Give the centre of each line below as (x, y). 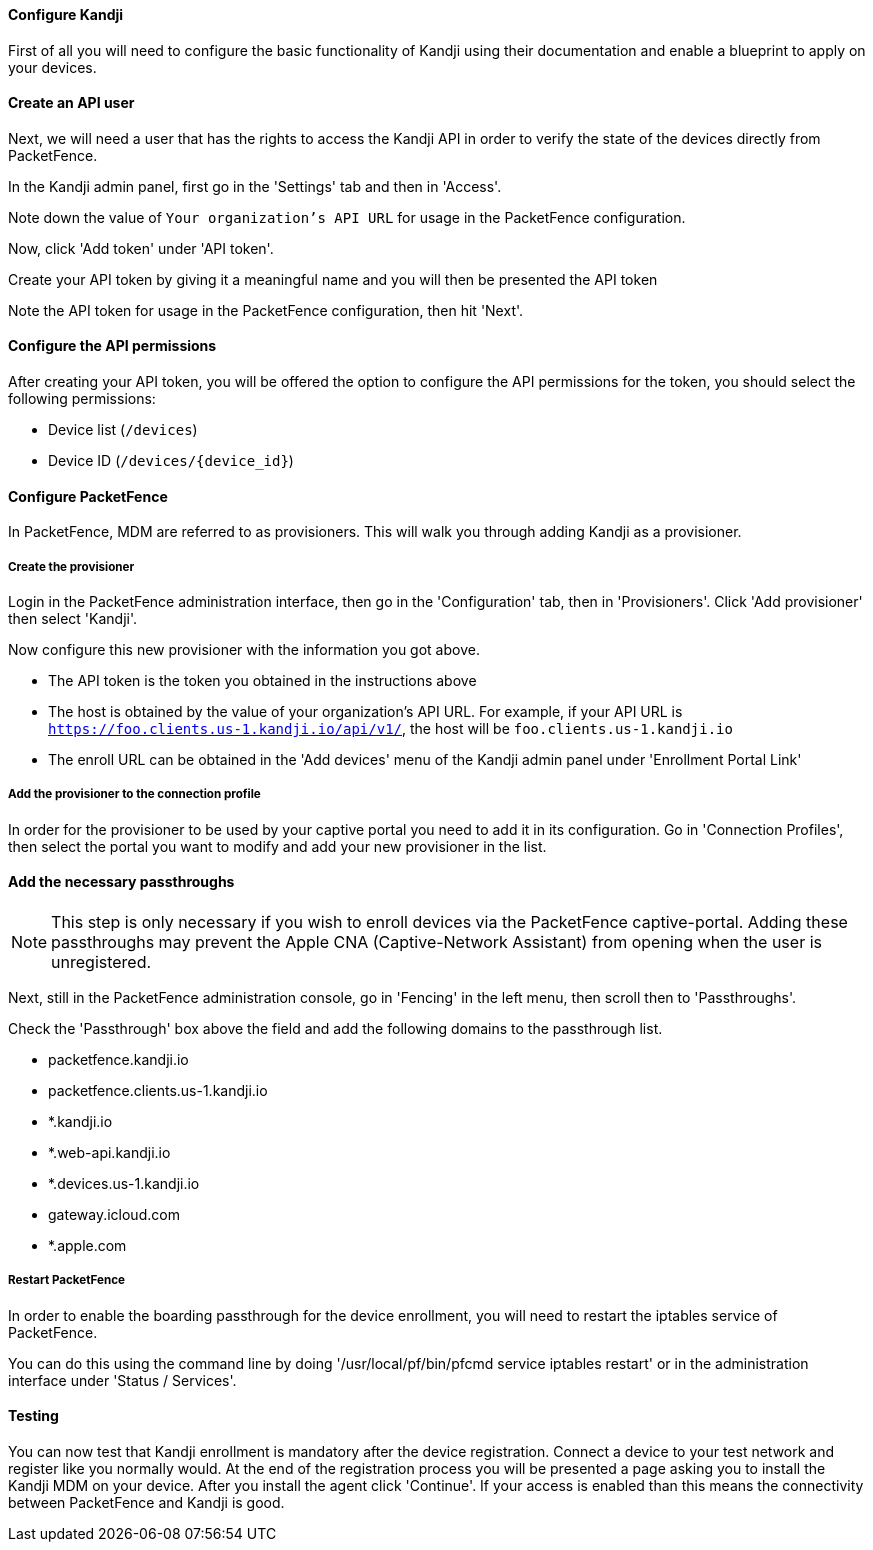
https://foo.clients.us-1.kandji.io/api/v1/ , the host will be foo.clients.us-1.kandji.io (390, 729)
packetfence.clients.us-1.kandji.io (158, 1091)
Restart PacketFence (66, 1280)
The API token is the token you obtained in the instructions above (262, 681)
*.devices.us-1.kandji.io (124, 1184)
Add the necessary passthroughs (121, 882)
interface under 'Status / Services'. (122, 1380)
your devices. (52, 67)
